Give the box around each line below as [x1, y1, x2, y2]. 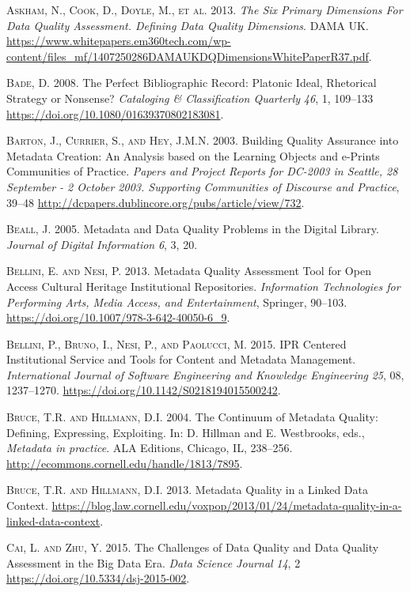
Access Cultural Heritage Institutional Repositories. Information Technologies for [6, 277, 401, 294]
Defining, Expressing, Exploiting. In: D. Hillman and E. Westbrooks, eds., [6, 424, 365, 440]
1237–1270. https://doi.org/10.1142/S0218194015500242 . [6, 382, 281, 398]
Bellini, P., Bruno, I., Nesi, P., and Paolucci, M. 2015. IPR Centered [6, 335, 347, 352]
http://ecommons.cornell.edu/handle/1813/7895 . [6, 454, 243, 471]
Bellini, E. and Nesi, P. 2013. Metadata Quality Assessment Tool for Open [6, 262, 371, 279]
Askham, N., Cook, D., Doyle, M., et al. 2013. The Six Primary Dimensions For [6, 2, 403, 17]
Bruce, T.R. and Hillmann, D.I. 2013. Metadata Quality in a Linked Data [6, 481, 369, 498]
